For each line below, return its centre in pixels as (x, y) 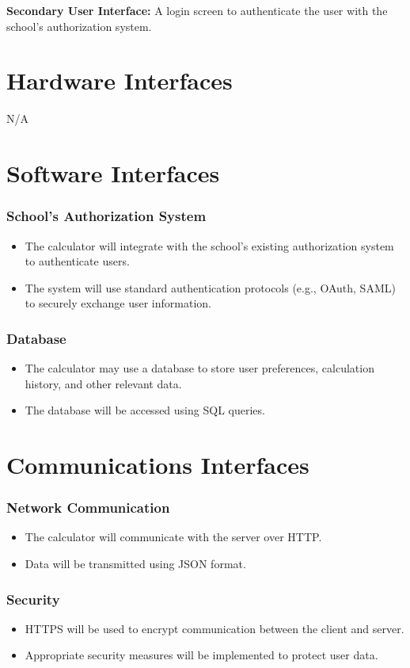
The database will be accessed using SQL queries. (145, 410)
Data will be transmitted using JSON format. (135, 564)
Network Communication (88, 508)
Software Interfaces (113, 173)
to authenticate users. (77, 261)
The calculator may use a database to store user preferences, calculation (199, 368)
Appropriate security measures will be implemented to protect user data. (201, 655)
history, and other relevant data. (103, 383)
